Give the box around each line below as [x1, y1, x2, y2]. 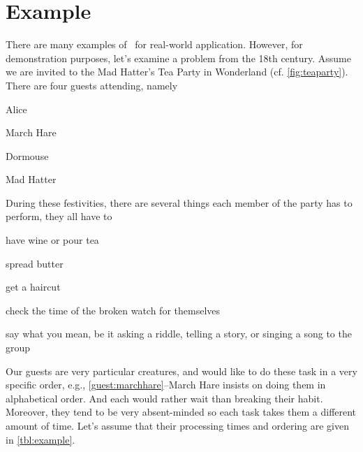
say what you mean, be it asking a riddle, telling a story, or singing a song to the [6, 326, 352, 341]
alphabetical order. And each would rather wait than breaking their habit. [6, 391, 323, 405]
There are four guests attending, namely [6, 78, 178, 92]
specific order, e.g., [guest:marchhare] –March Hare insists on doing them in [6, 377, 326, 392]
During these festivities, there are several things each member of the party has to [6, 195, 353, 210]
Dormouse [6, 148, 49, 163]
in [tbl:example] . [6, 432, 75, 446]
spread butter [6, 256, 64, 270]
